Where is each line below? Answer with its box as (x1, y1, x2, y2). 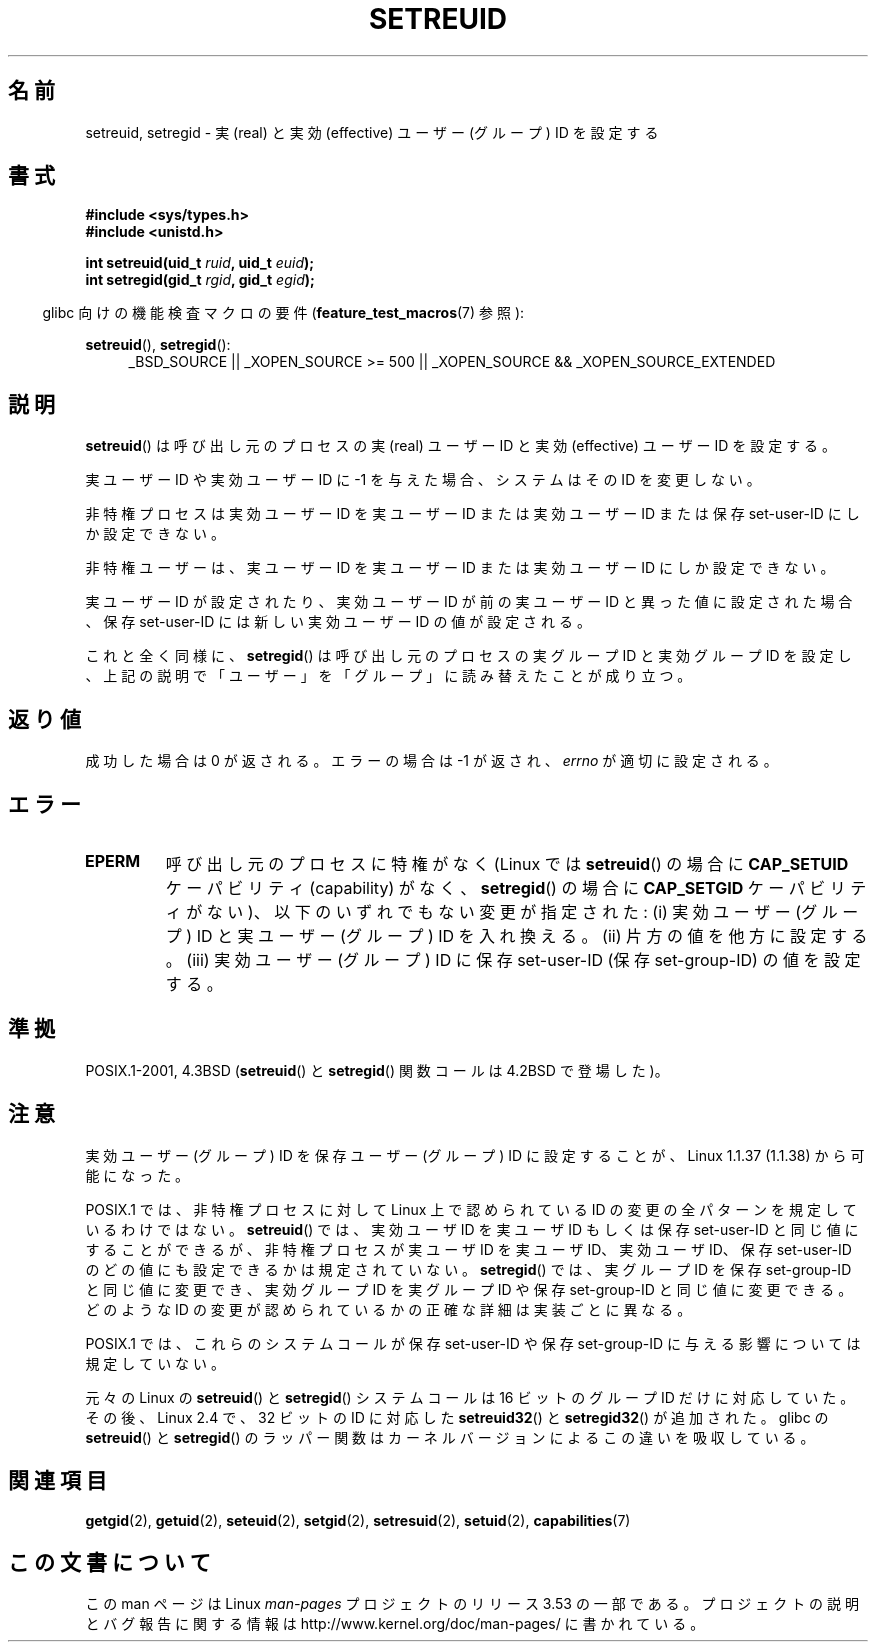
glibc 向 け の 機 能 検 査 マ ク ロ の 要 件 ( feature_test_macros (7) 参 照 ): (42, 304, 525, 322)
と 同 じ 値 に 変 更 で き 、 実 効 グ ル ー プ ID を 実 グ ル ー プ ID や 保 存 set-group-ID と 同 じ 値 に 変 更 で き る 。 (85, 1280, 853, 1298)
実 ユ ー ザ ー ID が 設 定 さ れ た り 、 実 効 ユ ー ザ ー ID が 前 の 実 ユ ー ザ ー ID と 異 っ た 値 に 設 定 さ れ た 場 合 (85, 593, 853, 611)
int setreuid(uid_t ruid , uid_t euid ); (85, 254, 315, 272)
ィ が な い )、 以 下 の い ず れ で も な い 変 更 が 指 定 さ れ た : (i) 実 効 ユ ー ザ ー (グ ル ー (165, 901, 859, 922)
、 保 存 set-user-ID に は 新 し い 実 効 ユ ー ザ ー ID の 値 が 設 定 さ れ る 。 (85, 613, 591, 631)
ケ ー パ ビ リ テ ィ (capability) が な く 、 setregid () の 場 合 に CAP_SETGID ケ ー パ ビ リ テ (165, 877, 867, 898)
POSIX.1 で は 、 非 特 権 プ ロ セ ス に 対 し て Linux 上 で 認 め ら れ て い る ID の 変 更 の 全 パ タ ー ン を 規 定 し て (85, 1200, 857, 1218)
